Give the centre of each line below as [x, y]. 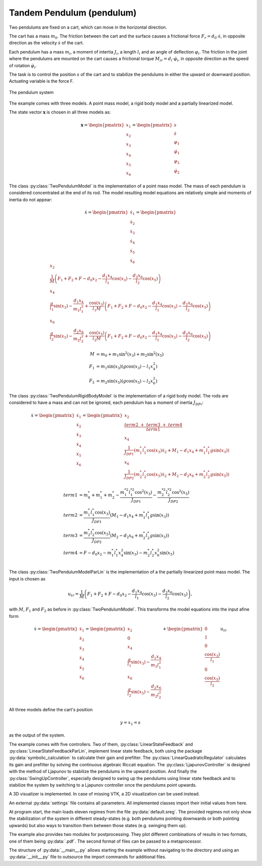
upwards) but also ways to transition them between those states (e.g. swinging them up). [98, 825]
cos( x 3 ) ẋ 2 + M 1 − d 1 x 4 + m [175, 451]
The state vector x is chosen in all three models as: [60, 112]
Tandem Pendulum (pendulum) [73, 13]
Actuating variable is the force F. [41, 81]
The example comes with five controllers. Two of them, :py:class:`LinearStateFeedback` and [101, 744]
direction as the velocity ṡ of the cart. [46, 43]
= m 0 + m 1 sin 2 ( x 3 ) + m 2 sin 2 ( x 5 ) [130, 354]
